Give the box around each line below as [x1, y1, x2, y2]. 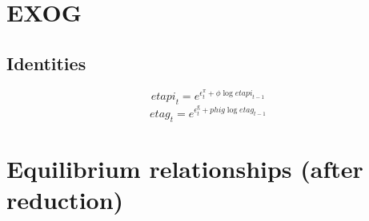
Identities [6, 50, 86, 75]
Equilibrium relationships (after [6, 152, 363, 184]
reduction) [6, 184, 124, 216]
